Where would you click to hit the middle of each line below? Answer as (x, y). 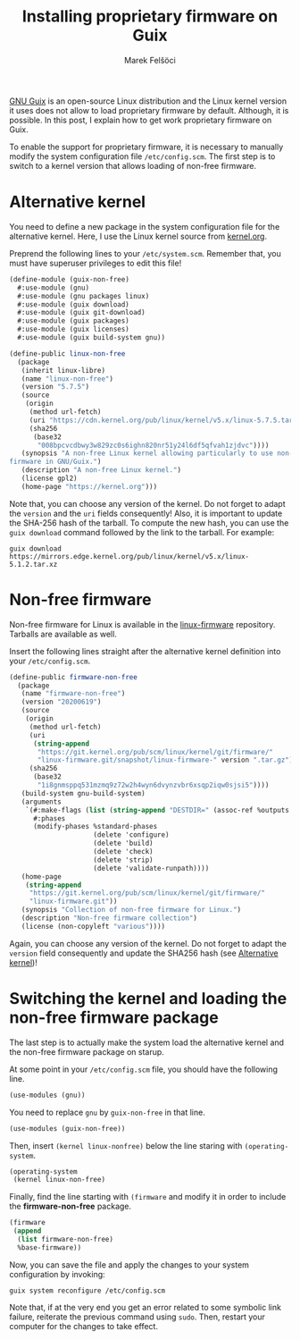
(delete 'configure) (131, 835)
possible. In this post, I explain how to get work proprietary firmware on (141, 120)
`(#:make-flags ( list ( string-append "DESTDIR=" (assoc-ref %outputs (158, 810)
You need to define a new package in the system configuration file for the (145, 226)
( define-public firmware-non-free (74, 677)
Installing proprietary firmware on (150, 17)
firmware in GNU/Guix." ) (55, 462)
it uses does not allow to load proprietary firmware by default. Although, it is (149, 110)
